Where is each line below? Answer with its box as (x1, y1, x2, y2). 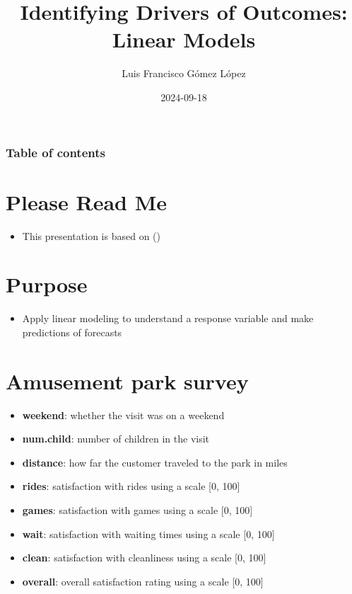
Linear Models (112, 25, 256, 54)
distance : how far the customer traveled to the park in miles (22, 455, 288, 469)
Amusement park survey (6, 366, 249, 395)
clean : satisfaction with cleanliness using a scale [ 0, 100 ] (22, 550, 266, 565)
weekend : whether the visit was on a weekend (22, 407, 225, 422)
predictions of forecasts (22, 324, 122, 339)
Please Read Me (6, 187, 168, 216)
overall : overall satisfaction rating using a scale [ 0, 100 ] (22, 573, 264, 588)
